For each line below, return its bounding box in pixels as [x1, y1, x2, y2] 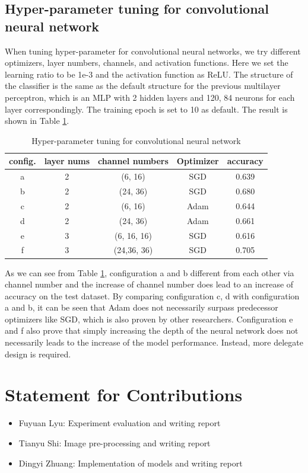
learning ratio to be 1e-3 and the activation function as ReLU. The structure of [5, 68, 293, 80]
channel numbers [98, 155, 169, 167]
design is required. [5, 347, 71, 360]
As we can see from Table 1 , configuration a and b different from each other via [5, 266, 294, 279]
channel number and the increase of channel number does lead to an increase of [5, 278, 294, 290]
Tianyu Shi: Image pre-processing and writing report [18, 436, 211, 449]
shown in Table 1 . [5, 114, 69, 127]
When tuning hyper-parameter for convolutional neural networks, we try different [5, 44, 301, 57]
